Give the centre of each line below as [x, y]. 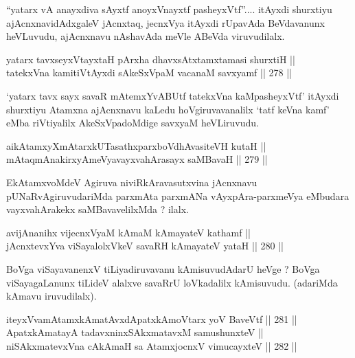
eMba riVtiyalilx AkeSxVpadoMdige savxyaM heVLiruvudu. [133, 123]
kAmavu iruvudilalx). [51, 296]
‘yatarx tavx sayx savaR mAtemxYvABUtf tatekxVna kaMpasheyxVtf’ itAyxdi [173, 95]
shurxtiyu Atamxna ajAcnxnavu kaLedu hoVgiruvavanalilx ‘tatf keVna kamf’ [168, 109]
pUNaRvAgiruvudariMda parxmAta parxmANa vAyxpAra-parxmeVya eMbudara [178, 195]
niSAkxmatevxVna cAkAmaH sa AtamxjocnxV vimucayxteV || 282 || [152, 345]
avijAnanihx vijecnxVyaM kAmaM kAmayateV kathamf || [128, 232]
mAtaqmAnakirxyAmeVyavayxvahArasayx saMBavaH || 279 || [137, 159]
